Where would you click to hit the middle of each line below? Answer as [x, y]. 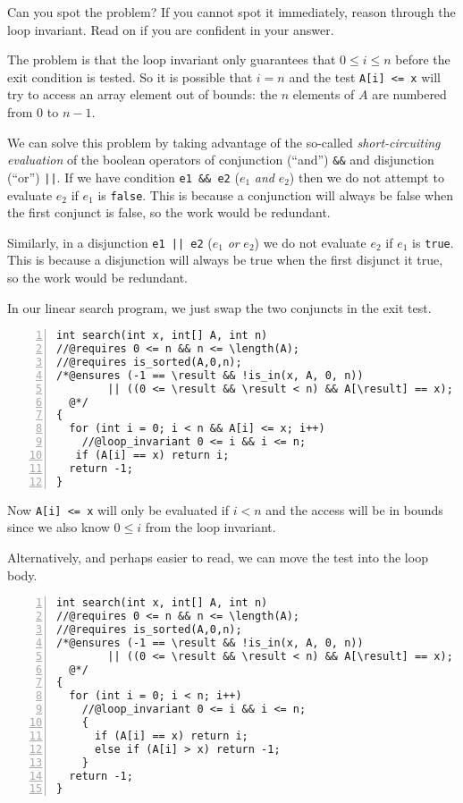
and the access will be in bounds [354, 509]
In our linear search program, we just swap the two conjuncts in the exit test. [219, 307]
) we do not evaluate [310, 242]
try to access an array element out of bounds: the [143, 94]
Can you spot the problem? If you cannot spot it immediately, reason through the [231, 12]
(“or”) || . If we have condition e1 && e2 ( [123, 177]
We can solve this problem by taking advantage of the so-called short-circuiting [224, 142]
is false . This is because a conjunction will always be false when [275, 194]
